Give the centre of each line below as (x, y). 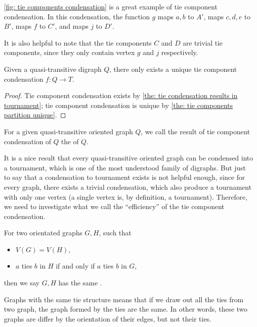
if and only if (75, 266)
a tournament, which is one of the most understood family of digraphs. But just (125, 167)
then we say (22, 283)
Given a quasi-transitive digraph (53, 69)
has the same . (80, 283)
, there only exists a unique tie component (173, 69)
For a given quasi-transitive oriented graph (69, 131)
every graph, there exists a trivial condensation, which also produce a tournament (128, 187)
